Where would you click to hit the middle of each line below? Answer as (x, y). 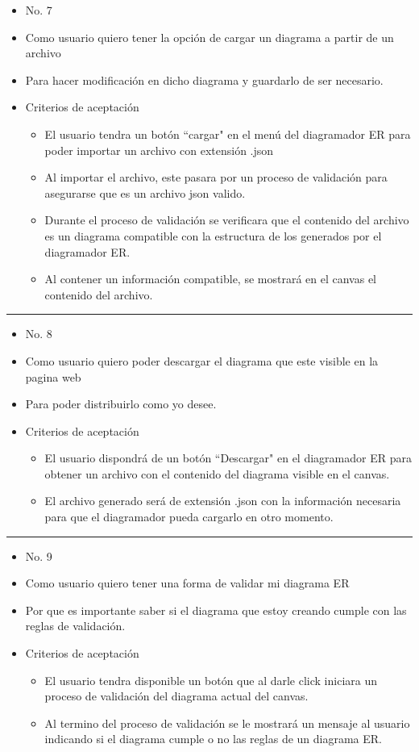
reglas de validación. (75, 626)
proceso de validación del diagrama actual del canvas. (176, 696)
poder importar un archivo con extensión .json (159, 150)
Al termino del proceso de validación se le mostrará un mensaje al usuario (227, 723)
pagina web (53, 376)
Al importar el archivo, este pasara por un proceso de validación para (216, 177)
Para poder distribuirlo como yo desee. (121, 404)
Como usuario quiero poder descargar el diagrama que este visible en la (202, 360)
